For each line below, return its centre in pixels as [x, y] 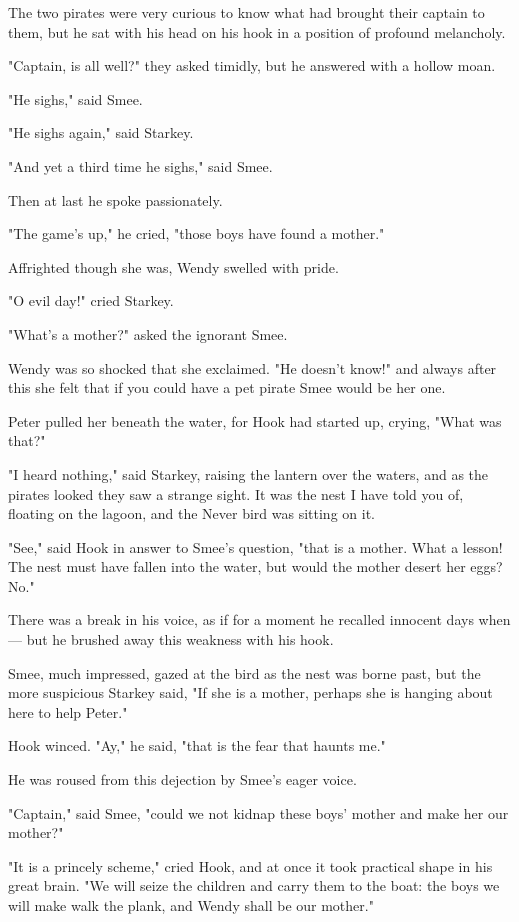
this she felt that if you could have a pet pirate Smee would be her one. [227, 387]
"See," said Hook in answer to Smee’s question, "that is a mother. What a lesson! [255, 546]
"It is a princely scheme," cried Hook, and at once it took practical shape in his [250, 865]
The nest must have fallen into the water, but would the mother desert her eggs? [255, 566]
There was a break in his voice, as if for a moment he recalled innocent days [241, 619]
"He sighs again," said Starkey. [101, 132]
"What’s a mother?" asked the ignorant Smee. [148, 333]
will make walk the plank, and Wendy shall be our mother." [191, 905]
